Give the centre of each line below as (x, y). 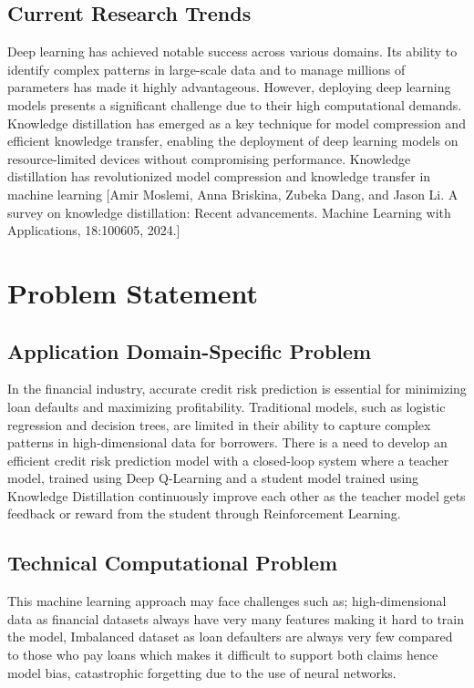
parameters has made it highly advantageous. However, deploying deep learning (229, 87)
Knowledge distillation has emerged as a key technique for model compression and (237, 123)
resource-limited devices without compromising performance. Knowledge (209, 158)
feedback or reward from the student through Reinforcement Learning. (204, 513)
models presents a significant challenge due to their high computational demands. (235, 104)
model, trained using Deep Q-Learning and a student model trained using (213, 478)
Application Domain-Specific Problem (190, 350)
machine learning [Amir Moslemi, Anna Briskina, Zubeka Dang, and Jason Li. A (233, 194)
